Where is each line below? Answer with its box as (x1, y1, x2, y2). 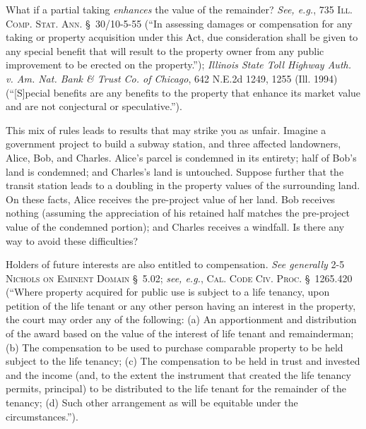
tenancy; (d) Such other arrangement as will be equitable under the (6, 395, 298, 410)
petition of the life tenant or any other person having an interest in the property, (6, 298, 356, 313)
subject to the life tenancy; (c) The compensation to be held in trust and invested (6, 354, 360, 368)
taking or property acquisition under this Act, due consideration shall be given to (6, 30, 358, 44)
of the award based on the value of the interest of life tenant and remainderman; (6, 326, 354, 341)
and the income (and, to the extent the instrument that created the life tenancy (6, 367, 351, 382)
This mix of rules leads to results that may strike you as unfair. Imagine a (6, 122, 326, 137)
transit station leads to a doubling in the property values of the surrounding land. (6, 178, 360, 193)
